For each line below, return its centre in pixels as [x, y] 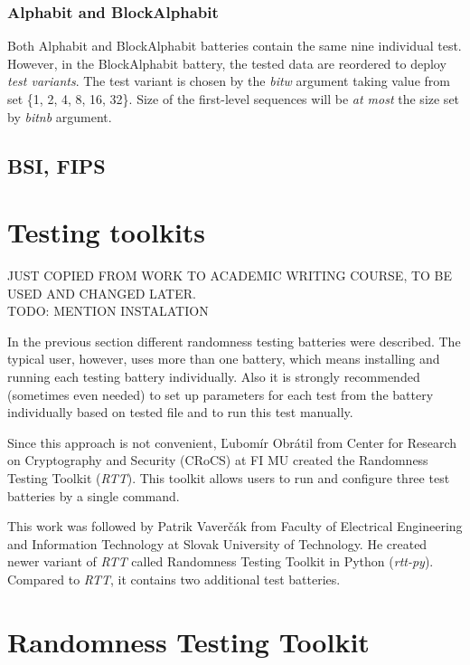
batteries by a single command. [94, 495]
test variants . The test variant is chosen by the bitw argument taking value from [229, 81]
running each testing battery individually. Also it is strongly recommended [214, 377]
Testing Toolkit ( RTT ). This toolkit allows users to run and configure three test [229, 478]
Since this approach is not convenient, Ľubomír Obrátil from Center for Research [232, 442]
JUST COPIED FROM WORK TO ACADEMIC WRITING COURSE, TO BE [230, 275]
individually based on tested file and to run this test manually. [180, 412]
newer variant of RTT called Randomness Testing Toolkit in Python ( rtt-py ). [221, 561]
